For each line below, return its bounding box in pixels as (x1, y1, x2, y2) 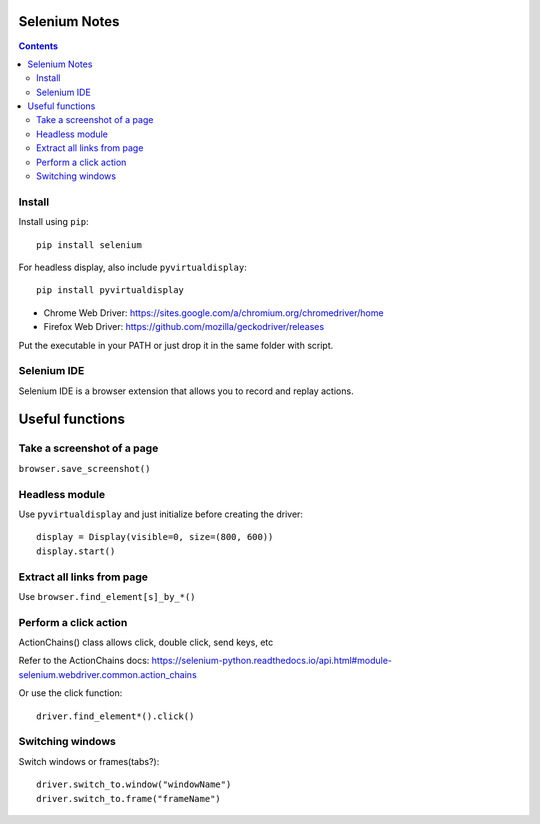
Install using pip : (18, 216, 89, 228)
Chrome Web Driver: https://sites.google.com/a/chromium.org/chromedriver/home (43, 306, 384, 319)
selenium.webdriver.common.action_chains (18, 668, 197, 680)
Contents (18, 40, 59, 52)
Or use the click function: (18, 687, 123, 699)
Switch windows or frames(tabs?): (18, 755, 160, 767)
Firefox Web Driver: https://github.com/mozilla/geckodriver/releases (43, 321, 325, 333)
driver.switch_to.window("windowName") (36, 779, 232, 790)
